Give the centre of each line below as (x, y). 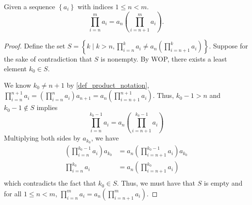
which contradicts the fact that (50, 183)
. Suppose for (228, 46)
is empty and (223, 183)
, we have (105, 138)
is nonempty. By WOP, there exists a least (164, 59)
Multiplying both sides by (42, 138)
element (16, 68)
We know (17, 85)
